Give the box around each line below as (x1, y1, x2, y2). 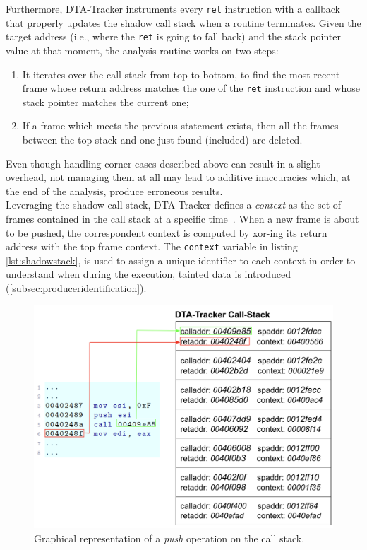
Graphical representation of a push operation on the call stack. (34, 531, 305, 546)
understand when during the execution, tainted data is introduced (6, 267, 291, 281)
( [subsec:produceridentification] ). (6, 280, 147, 295)
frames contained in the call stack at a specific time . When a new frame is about (6, 211, 359, 226)
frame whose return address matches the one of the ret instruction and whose (22, 81, 361, 95)
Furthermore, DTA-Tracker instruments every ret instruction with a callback (6, 1, 340, 16)
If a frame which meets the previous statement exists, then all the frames (22, 118, 339, 133)
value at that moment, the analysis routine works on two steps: (6, 42, 279, 57)
